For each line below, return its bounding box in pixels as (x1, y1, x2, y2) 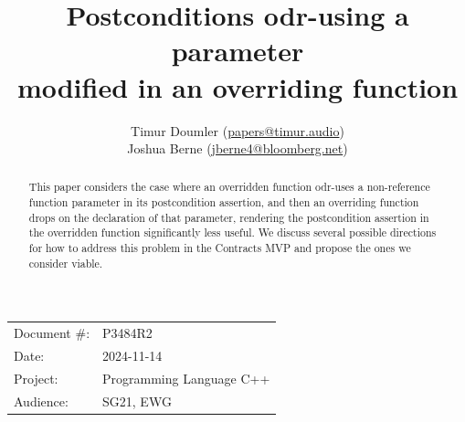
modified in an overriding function (16, 68, 459, 105)
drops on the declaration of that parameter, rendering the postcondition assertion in (28, 209, 429, 225)
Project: (14, 368, 58, 387)
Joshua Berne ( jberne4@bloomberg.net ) (127, 139, 348, 158)
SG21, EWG (102, 391, 172, 410)
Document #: (14, 323, 90, 343)
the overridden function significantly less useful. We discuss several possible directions (28, 225, 437, 240)
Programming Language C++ (102, 368, 270, 387)
